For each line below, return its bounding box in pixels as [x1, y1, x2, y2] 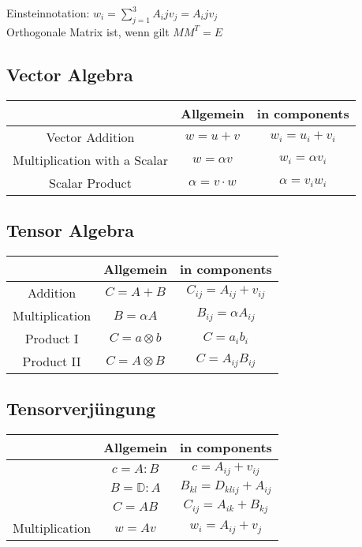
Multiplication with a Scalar [13, 150, 168, 169]
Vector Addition [46, 127, 135, 146]
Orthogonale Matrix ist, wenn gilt [6, 23, 170, 39]
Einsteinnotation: [6, 5, 90, 21]
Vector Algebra [6, 62, 133, 86]
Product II [22, 351, 81, 370]
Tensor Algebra [6, 217, 135, 242]
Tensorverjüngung [6, 396, 156, 421]
